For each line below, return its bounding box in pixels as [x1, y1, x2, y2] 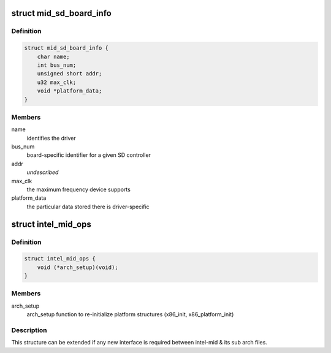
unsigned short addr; [37, 70, 102, 77]
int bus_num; [37, 61, 77, 69]
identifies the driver [26, 134, 76, 142]
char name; [37, 53, 70, 60]
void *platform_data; [37, 88, 102, 94]
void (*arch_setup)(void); [37, 264, 119, 271]
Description [11, 326, 47, 334]
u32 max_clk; [37, 78, 77, 86]
